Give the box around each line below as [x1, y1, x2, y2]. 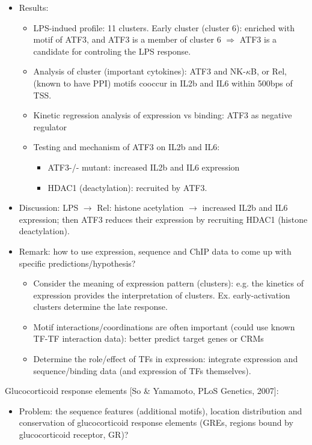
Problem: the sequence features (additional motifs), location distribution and [19, 404, 302, 417]
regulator [33, 120, 67, 133]
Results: [19, 1, 49, 13]
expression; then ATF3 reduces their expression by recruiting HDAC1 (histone [19, 213, 308, 225]
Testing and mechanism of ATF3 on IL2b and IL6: [33, 141, 220, 153]
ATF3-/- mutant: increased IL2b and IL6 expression [47, 160, 240, 173]
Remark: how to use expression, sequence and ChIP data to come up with [19, 244, 292, 257]
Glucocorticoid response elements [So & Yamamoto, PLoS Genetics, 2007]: [5, 384, 279, 397]
